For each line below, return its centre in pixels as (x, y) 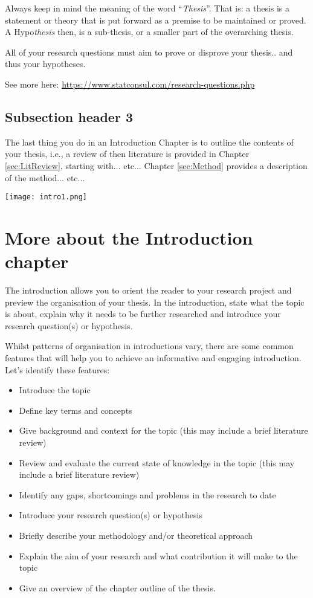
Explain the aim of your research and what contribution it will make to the (158, 555)
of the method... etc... (45, 177)
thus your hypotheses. (45, 64)
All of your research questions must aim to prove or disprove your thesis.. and (149, 52)
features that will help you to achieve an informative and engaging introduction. (153, 358)
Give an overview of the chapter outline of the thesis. (117, 587)
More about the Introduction (129, 237)
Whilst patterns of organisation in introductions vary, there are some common (149, 346)
